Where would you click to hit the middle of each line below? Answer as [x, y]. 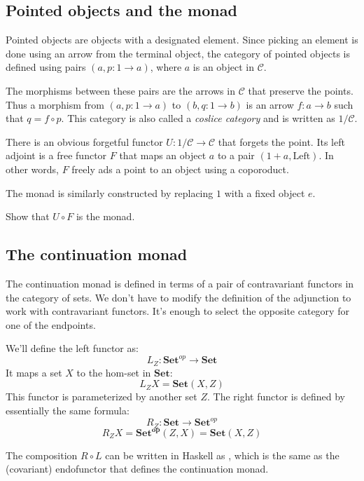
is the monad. [105, 216]
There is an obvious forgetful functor [84, 141]
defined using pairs [46, 67]
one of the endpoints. [51, 324]
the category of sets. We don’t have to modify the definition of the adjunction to [178, 297]
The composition [42, 455]
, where [166, 67]
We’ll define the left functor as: [72, 348]
